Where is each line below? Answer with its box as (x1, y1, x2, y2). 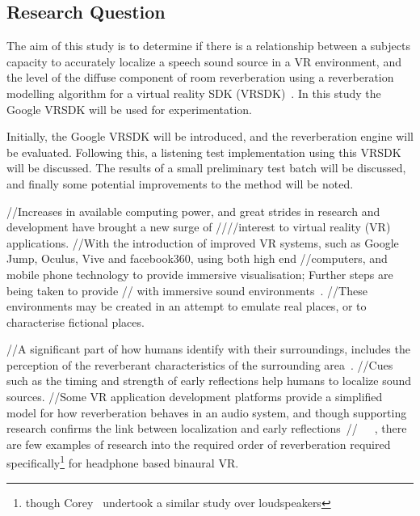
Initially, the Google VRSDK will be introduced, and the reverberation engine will (6, 128, 414, 145)
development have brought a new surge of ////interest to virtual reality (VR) (6, 218, 391, 235)
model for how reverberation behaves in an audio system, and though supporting (6, 404, 407, 421)
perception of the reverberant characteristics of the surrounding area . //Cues (6, 356, 393, 373)
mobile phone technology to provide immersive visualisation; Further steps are (6, 265, 393, 282)
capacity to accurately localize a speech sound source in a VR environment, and (6, 53, 401, 70)
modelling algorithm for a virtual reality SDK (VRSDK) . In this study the (6, 84, 381, 101)
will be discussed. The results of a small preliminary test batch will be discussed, (6, 159, 406, 176)
